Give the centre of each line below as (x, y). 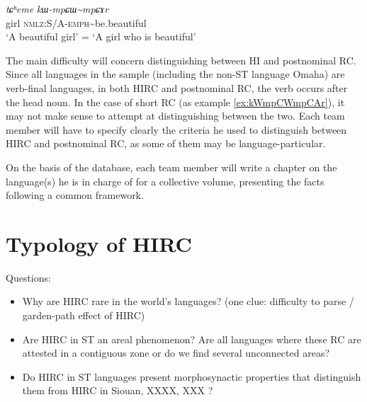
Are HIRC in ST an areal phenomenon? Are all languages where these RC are (192, 339)
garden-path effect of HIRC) (84, 315)
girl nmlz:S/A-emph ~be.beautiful (76, 22)
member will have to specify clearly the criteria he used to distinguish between (176, 129)
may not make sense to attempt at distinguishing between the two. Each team (175, 116)
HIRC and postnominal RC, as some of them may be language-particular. (166, 143)
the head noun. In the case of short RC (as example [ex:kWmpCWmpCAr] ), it (175, 102)
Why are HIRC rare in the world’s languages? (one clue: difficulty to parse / (188, 301)
